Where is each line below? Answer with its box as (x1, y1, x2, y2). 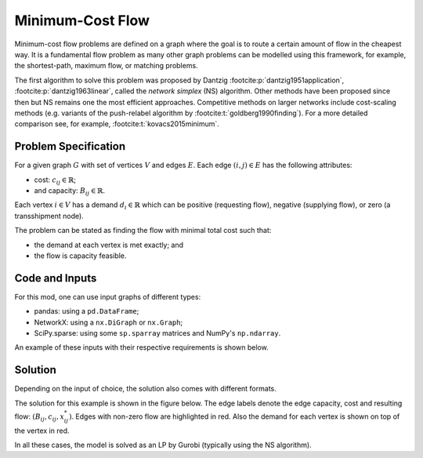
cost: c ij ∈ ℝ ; (34, 175, 77, 186)
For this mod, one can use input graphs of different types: (14, 292, 201, 301)
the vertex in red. (14, 426, 70, 435)
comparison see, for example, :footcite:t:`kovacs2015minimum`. (14, 119, 219, 129)
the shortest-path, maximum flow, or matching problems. (14, 61, 199, 71)
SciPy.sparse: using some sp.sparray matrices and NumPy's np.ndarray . (34, 329, 281, 337)
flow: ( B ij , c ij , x (14, 412, 65, 423)
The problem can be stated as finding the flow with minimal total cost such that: (14, 226, 272, 235)
